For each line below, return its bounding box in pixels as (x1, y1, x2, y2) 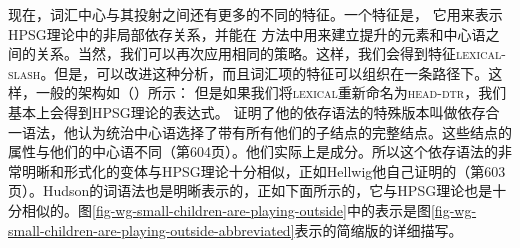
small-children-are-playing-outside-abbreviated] (8, 219, 295, 240)
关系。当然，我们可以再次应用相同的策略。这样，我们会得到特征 (35, 43, 456, 64)
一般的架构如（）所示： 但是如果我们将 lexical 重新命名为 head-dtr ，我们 (35, 82, 507, 103)
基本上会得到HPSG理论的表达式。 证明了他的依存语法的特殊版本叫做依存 (8, 101, 486, 122)
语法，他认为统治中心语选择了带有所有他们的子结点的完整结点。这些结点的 (21, 121, 512, 142)
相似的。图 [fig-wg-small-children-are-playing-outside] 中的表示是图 (21, 199, 431, 220)
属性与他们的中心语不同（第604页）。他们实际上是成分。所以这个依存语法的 (8, 141, 498, 162)
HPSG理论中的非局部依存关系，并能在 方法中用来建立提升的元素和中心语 (8, 23, 486, 44)
